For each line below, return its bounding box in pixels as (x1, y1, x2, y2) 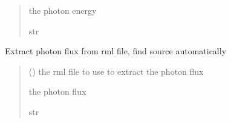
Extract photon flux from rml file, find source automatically (5, 45, 227, 57)
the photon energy (28, 4, 97, 16)
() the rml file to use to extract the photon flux (28, 65, 204, 77)
